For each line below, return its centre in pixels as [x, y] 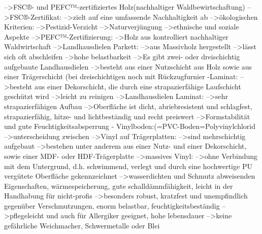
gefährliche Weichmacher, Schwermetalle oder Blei [82, 226]
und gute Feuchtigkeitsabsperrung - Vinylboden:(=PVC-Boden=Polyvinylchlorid [130, 126]
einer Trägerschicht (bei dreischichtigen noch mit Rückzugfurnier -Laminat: [121, 76]
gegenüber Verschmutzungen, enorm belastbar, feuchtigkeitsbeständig [112, 205]
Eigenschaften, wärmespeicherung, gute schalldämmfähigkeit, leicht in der [119, 186]
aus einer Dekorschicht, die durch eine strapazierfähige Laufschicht [138, 86]
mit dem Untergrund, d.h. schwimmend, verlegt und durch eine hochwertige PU [128, 166]
